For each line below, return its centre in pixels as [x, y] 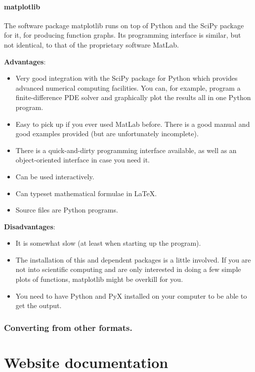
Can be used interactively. [55, 176]
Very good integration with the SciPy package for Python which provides [127, 78]
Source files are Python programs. [67, 210]
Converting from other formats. [68, 327]
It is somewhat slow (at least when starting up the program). [108, 243]
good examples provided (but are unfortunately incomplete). [107, 133]
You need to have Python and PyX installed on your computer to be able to [131, 295]
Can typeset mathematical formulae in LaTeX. [86, 193]
